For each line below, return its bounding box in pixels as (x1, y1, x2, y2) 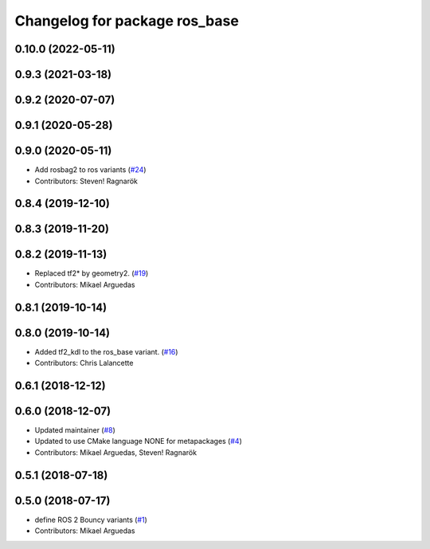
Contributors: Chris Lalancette (34, 359, 134, 368)
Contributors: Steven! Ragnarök (34, 176, 139, 186)
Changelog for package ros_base (14, 12, 239, 29)
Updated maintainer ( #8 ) (34, 425, 115, 435)
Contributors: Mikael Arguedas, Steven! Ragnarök (34, 447, 197, 457)
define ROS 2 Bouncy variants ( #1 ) (34, 515, 147, 524)
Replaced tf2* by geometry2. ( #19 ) (34, 269, 149, 278)
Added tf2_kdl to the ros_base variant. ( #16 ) (34, 347, 178, 356)
